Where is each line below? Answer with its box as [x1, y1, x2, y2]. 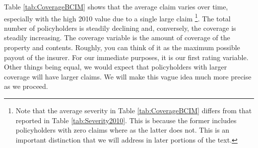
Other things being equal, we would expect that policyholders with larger [4, 62, 227, 72]
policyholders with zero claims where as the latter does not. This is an [15, 125, 230, 135]
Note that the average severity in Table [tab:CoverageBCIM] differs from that [15, 105, 252, 115]
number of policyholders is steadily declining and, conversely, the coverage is [4, 22, 236, 33]
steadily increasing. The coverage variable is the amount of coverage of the [4, 32, 230, 43]
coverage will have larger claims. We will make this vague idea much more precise [4, 71, 252, 81]
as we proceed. [4, 81, 48, 91]
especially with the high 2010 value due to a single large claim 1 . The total [4, 11, 231, 23]
